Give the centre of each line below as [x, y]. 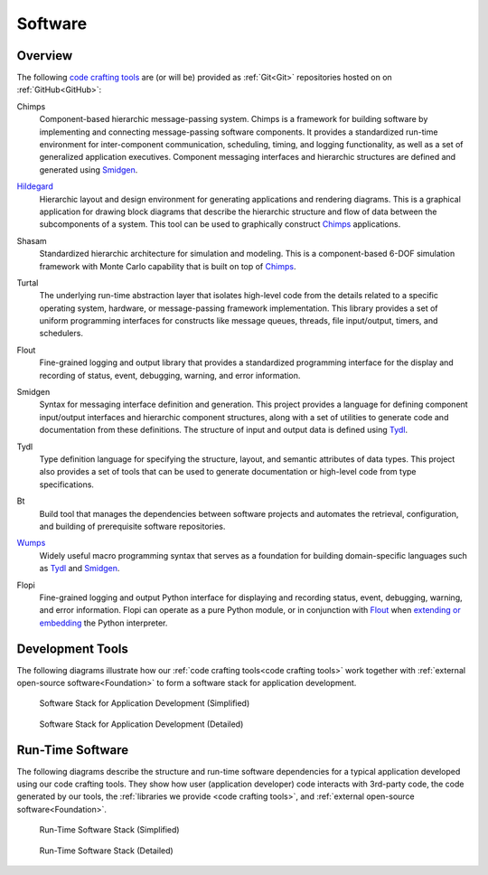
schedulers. [61, 334]
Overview [45, 56]
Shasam [32, 240]
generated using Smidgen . [89, 169]
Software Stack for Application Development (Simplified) [145, 703]
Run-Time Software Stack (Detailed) [106, 851]
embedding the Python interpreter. [103, 623]
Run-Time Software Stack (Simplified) [109, 830]
